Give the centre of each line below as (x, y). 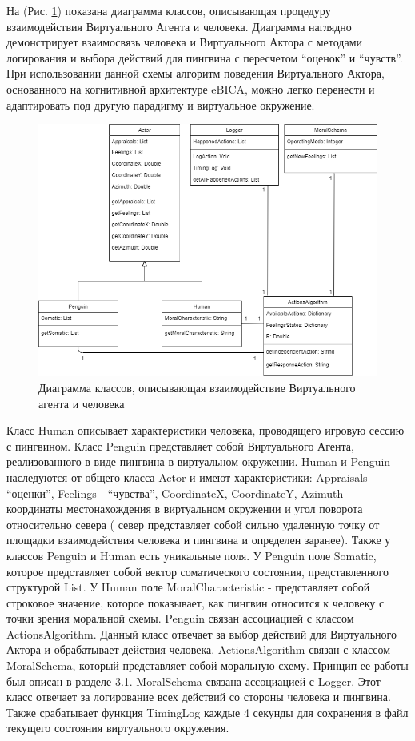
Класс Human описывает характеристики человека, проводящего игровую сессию (206, 430)
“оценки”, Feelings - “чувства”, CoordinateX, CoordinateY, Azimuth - (179, 493)
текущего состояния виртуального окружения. (118, 728)
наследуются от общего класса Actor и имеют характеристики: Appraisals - (191, 477)
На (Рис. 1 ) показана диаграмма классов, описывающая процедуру (169, 10)
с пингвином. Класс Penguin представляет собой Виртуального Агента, (180, 445)
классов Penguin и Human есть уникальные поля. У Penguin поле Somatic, (192, 555)
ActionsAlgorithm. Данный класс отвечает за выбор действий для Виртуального (202, 633)
